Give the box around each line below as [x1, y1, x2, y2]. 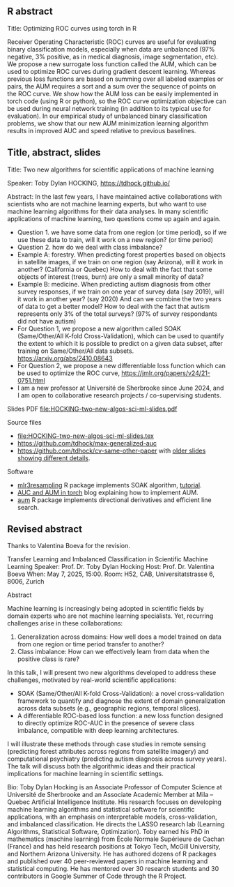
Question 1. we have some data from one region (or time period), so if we [17, 228, 227, 236]
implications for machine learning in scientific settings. [7, 770, 164, 778]
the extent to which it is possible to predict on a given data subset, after [17, 339, 223, 347]
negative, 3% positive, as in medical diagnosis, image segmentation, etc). [7, 52, 218, 61]
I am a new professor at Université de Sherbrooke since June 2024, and [17, 384, 224, 392]
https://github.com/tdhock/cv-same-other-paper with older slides [17, 446, 206, 455]
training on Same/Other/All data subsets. [17, 347, 134, 355]
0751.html [17, 376, 45, 384]
